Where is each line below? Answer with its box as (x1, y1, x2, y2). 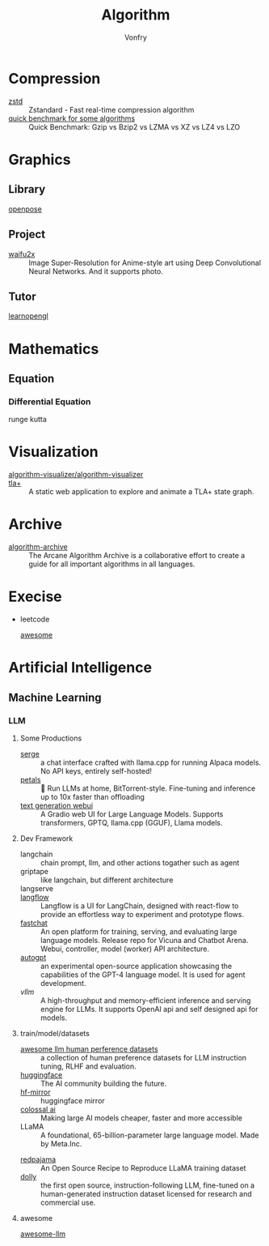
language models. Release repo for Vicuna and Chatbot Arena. (40, 935, 249, 945)
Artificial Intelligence (8, 659, 152, 677)
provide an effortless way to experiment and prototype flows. (40, 909, 245, 919)
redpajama (19, 1154, 57, 1164)
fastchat (19, 918, 48, 928)
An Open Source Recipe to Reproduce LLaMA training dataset (40, 1163, 246, 1172)
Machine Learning (8, 690, 103, 704)
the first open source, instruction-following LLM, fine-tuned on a (40, 1180, 255, 1190)
